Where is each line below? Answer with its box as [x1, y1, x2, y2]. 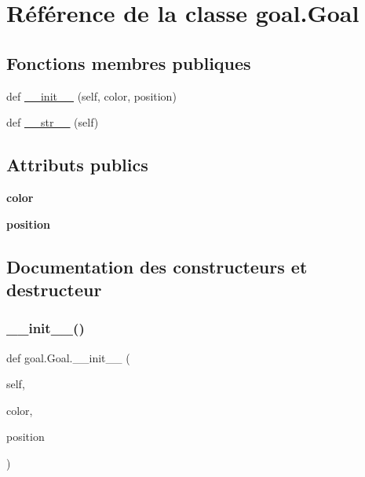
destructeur [6, 277, 102, 301]
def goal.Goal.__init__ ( [6, 349, 130, 365]
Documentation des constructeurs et [6, 254, 308, 278]
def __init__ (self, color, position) [6, 87, 177, 104]
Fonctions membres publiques [6, 50, 251, 75]
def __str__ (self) [6, 114, 99, 130]
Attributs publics [6, 152, 148, 177]
